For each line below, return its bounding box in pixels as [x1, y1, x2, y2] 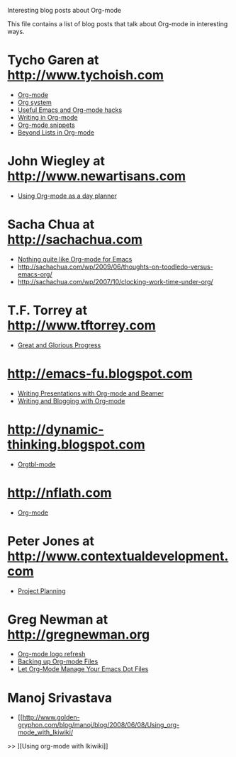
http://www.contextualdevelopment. [7, 548, 229, 564]
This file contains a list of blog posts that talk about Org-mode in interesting [7, 20, 228, 28]
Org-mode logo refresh [17, 650, 86, 658]
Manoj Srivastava [7, 690, 113, 706]
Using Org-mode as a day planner [17, 191, 117, 200]
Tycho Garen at [7, 52, 99, 68]
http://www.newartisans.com [7, 168, 186, 184]
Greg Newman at [7, 611, 108, 627]
